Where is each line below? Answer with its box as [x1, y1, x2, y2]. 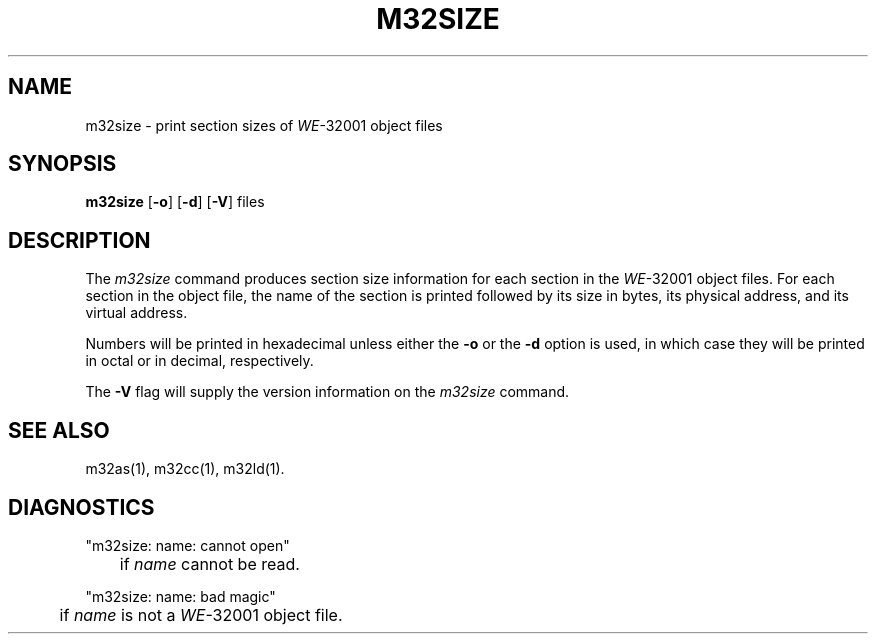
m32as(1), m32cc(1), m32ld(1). [85, 460, 285, 478]
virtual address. [85, 304, 188, 322]
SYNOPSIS [8, 151, 117, 177]
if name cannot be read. [119, 553, 300, 574]
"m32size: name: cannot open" [85, 536, 290, 554]
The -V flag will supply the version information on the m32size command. [85, 383, 570, 401]
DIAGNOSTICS [8, 494, 155, 520]
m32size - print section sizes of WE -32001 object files [85, 116, 443, 134]
